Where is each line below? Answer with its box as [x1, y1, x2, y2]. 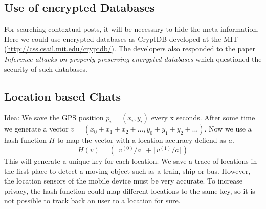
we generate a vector [4, 123, 69, 134]
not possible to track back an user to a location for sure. [4, 195, 181, 206]
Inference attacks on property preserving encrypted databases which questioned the [4, 53, 262, 64]
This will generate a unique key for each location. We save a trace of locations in [4, 155, 257, 166]
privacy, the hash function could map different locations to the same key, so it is [4, 185, 255, 196]
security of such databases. [4, 63, 87, 74]
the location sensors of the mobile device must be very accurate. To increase [4, 175, 242, 186]
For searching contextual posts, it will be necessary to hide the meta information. [4, 23, 259, 34]
